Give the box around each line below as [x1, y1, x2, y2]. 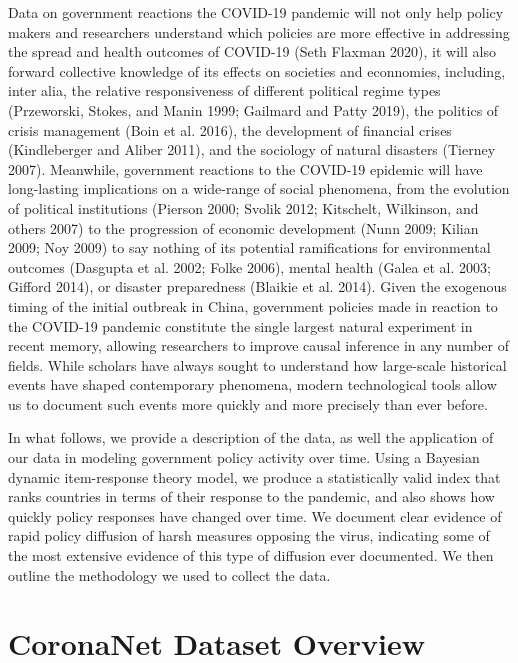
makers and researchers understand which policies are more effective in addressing [8, 21, 510, 42]
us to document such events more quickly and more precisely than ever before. [8, 393, 488, 414]
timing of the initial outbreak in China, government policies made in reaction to [8, 295, 498, 316]
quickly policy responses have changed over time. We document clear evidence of [8, 505, 502, 526]
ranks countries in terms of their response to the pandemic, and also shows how [8, 486, 495, 507]
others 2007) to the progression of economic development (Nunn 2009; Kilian [8, 217, 479, 238]
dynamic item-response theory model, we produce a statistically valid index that [8, 466, 501, 487]
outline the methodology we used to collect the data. [8, 564, 331, 585]
